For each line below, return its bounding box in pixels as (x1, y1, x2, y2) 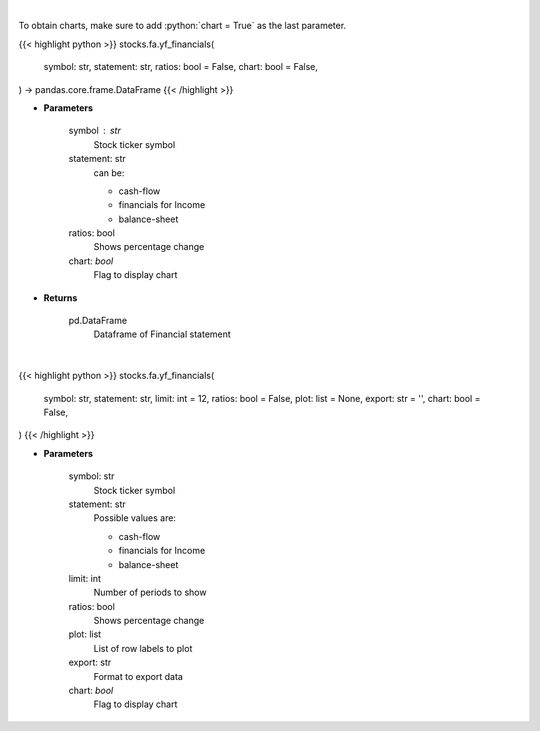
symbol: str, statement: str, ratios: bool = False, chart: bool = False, (43, 61, 319, 73)
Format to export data (93, 670, 184, 682)
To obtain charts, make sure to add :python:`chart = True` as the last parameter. (18, 20, 347, 32)
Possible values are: (93, 512, 177, 524)
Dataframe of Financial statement (93, 328, 232, 340)
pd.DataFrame (68, 315, 128, 327)
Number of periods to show (93, 586, 207, 599)
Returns (43, 291, 78, 304)
